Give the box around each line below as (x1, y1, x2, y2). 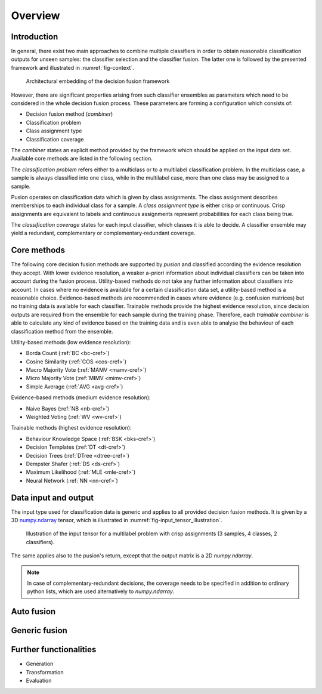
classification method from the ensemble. (11, 328, 113, 335)
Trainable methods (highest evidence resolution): (11, 424, 132, 431)
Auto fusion (11, 606, 56, 617)
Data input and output (11, 492, 94, 502)
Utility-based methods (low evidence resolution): (11, 338, 131, 346)
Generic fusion (11, 625, 68, 636)
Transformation (26, 668, 64, 676)
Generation (26, 660, 54, 668)
